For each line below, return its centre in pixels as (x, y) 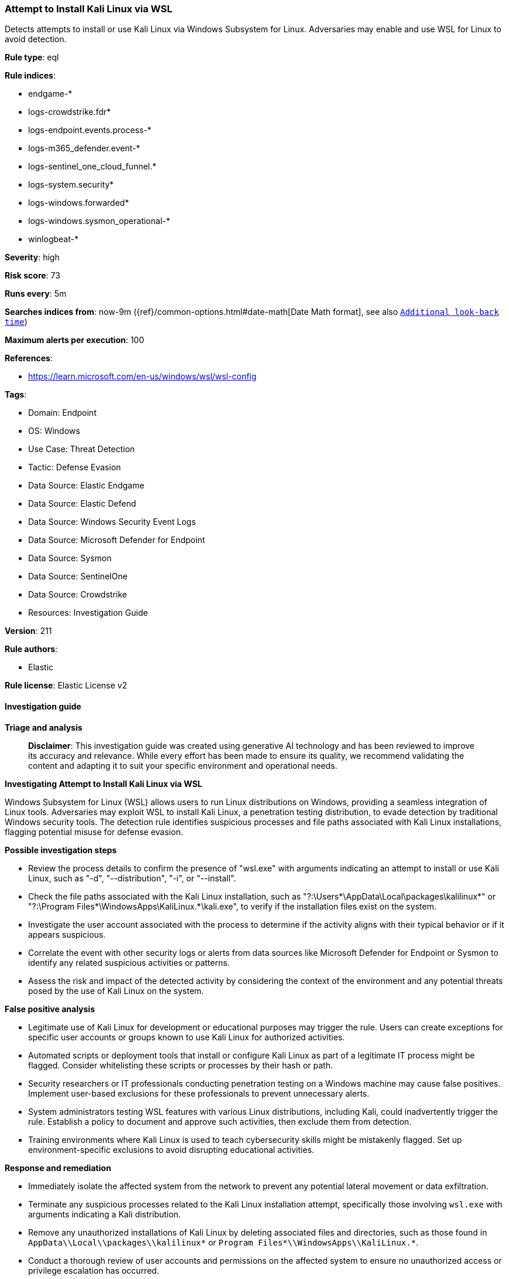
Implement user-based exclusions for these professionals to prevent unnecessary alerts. (199, 1093)
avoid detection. (36, 39)
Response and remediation (58, 1168)
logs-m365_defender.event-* (84, 148)
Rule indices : (30, 76)
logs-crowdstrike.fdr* (70, 112)
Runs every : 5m (36, 294)
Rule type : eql (32, 57)
